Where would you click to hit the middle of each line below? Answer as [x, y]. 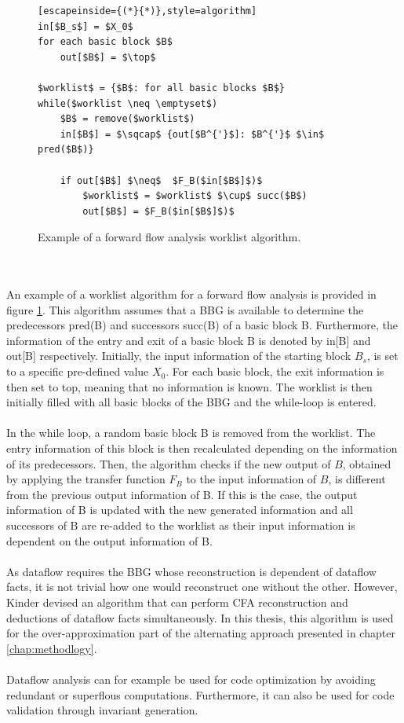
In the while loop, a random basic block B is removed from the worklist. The [191, 433]
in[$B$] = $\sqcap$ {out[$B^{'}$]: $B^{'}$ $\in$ [192, 134]
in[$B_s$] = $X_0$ [86, 26]
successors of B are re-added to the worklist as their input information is [181, 525]
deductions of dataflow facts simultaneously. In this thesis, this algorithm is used [200, 617]
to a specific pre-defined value [78, 371]
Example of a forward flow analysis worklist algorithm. [169, 237]
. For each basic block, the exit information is [275, 371]
